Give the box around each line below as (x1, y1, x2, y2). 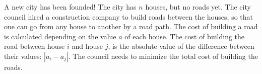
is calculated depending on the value (4, 31, 116, 41)
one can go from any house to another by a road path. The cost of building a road (4, 21, 258, 32)
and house (72, 41, 103, 51)
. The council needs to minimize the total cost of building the (68, 50, 258, 61)
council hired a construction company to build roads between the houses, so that (4, 11, 253, 22)
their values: (4, 50, 42, 61)
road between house (4, 41, 65, 51)
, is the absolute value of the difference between (108, 41, 254, 51)
